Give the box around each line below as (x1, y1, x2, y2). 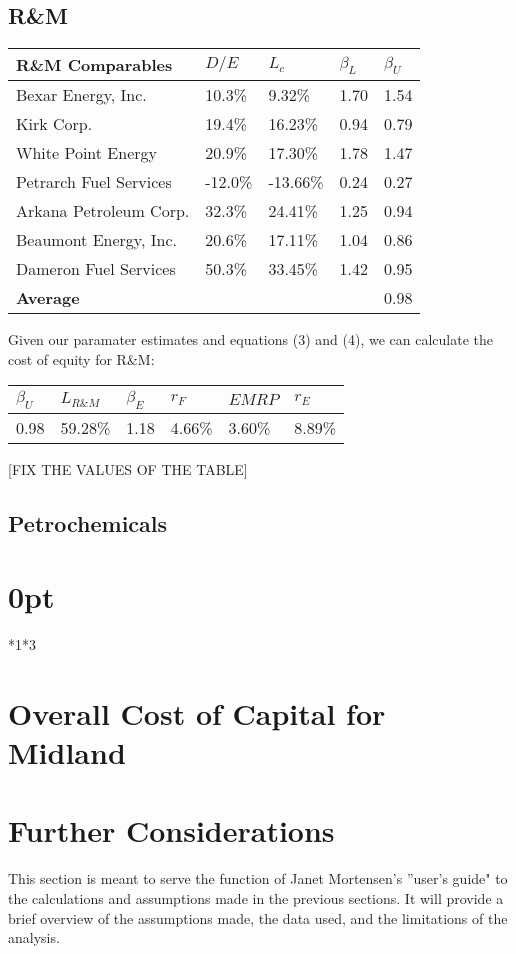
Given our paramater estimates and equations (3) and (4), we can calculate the (8, 329, 493, 350)
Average (16, 286, 80, 310)
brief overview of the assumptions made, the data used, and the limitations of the (8, 907, 508, 928)
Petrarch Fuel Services (16, 170, 172, 194)
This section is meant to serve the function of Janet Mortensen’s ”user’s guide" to (8, 868, 508, 889)
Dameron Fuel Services (16, 257, 176, 281)
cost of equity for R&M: (8, 348, 155, 369)
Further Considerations (8, 810, 335, 851)
